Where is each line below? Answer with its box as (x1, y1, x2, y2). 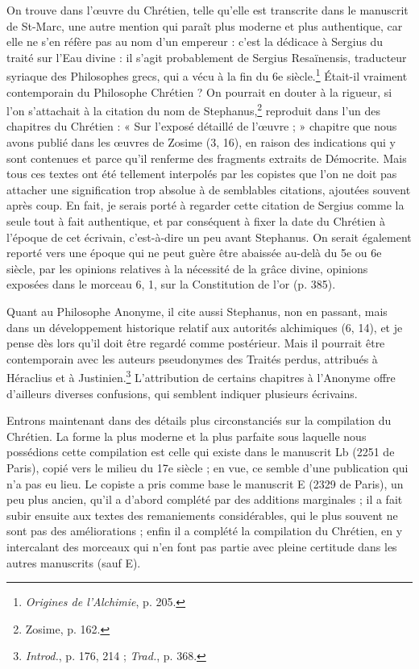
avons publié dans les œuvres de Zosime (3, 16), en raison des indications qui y (6, 134, 396, 151)
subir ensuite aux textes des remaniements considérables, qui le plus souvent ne (6, 506, 398, 523)
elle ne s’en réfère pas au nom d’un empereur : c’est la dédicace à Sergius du (6, 33, 384, 50)
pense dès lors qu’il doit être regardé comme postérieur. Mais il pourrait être (6, 334, 385, 351)
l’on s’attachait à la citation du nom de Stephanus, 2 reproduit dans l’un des (6, 100, 381, 118)
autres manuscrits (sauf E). (6, 554, 141, 571)
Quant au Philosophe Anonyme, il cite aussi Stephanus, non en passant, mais (6, 303, 388, 319)
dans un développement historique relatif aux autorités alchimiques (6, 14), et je (6, 318, 403, 335)
